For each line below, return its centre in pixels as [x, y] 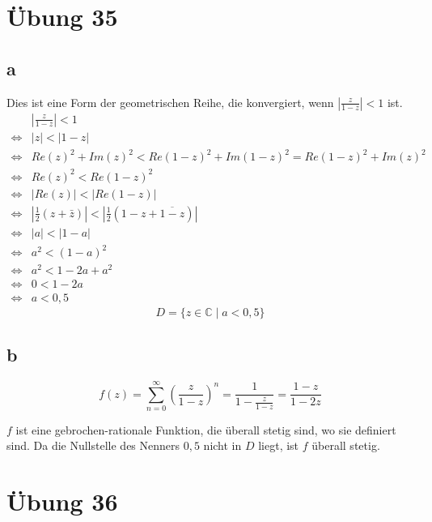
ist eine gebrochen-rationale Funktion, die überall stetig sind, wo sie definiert [206, 429]
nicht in [222, 445]
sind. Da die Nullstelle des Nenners [93, 445]
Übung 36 [62, 501]
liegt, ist [279, 445]
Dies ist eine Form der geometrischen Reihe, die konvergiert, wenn [170, 102]
